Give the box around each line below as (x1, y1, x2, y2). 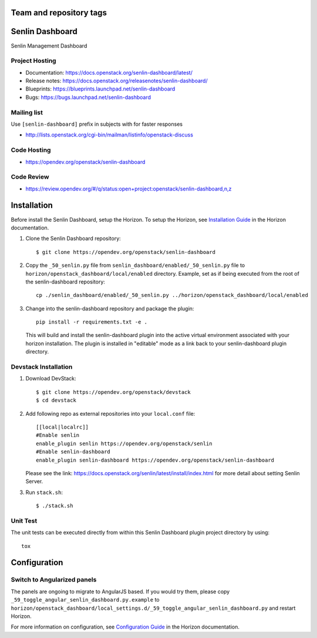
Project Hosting (11, 56, 56, 65)
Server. (25, 478, 43, 485)
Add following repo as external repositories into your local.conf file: (25, 410, 195, 417)
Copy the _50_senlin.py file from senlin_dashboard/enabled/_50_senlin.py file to (25, 262, 245, 269)
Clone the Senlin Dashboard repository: (25, 235, 122, 242)
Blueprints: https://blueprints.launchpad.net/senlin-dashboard (25, 85, 176, 92)
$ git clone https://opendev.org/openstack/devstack (36, 389, 191, 395)
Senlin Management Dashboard (11, 42, 87, 49)
